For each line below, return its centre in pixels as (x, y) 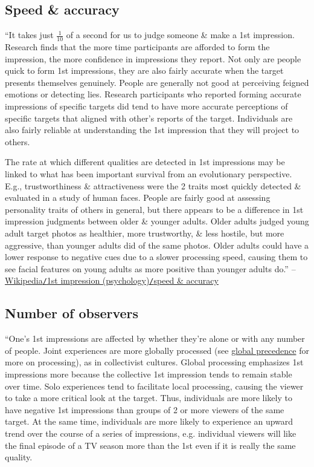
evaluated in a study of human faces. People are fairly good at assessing (138, 198)
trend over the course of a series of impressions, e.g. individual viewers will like (151, 433)
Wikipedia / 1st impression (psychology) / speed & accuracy (112, 280)
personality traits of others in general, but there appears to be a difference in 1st (154, 209)
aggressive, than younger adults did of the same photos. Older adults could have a (157, 245)
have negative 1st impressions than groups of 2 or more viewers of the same (145, 409)
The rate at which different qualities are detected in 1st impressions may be (145, 162)
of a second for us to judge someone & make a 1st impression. (180, 35)
